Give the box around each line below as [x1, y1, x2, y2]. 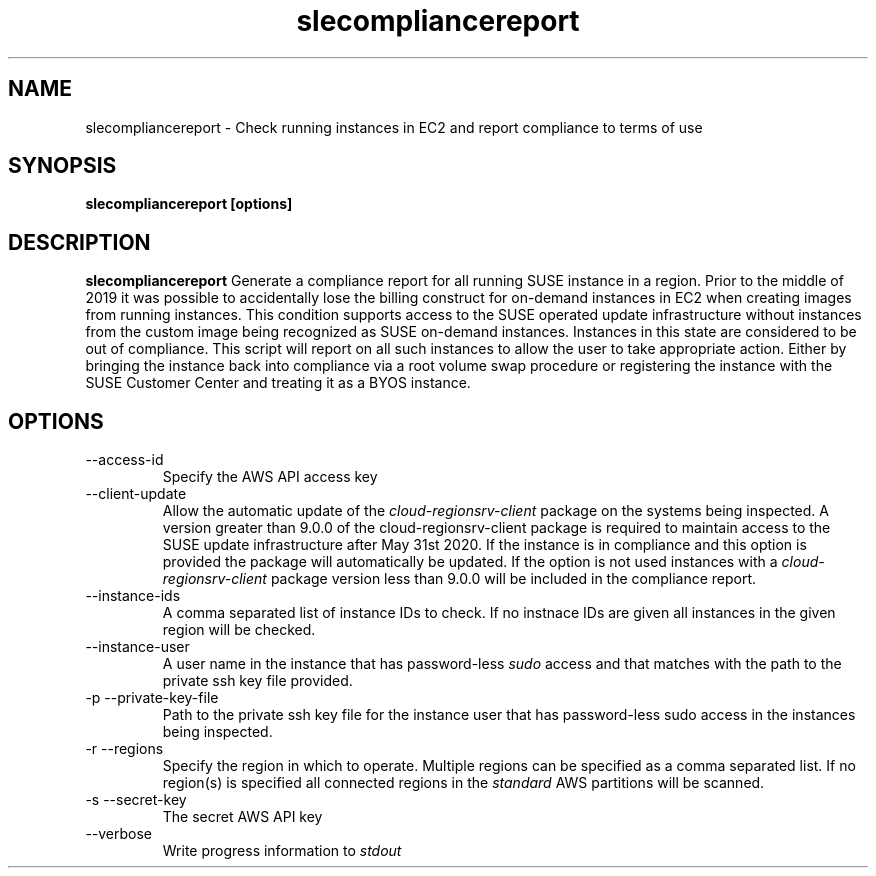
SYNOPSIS [8, 153, 117, 179]
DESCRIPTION [8, 229, 151, 255]
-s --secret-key [85, 791, 187, 809]
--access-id [85, 451, 164, 469]
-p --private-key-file [85, 689, 219, 707]
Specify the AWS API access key [162, 468, 378, 486]
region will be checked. [162, 621, 316, 639]
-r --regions [85, 740, 164, 758]
